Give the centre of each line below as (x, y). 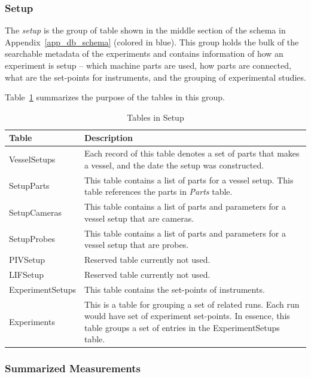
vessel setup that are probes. (136, 245)
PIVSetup (27, 259)
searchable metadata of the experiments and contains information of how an (144, 53)
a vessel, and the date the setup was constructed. (174, 165)
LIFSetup (26, 274)
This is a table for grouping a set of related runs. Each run (192, 304)
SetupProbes (32, 239)
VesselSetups (32, 159)
